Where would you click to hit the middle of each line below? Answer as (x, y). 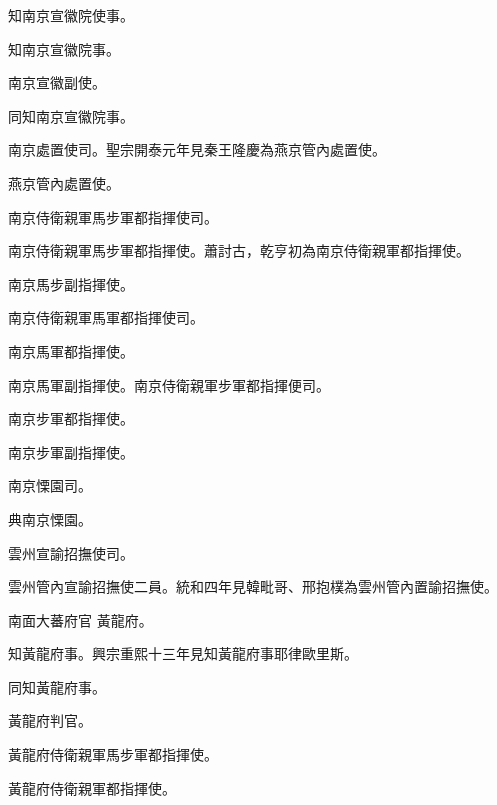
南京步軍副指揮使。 (71, 451)
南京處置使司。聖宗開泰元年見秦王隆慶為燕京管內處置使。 (197, 149)
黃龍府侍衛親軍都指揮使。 (92, 787)
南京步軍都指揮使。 (71, 418)
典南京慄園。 (50, 518)
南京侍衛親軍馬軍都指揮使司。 (106, 317)
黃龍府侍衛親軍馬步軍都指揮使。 (113, 754)
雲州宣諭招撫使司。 (71, 552)
